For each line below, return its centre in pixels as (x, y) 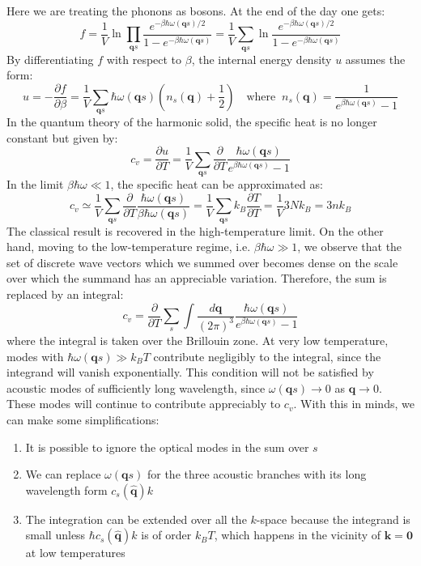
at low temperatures (75, 553)
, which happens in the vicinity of (298, 535)
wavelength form (66, 489)
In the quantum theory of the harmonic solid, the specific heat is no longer (192, 122)
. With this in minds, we (354, 404)
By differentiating (50, 59)
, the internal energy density (262, 59)
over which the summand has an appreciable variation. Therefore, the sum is (197, 278)
